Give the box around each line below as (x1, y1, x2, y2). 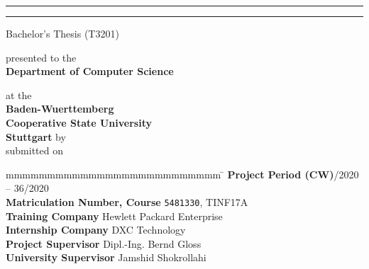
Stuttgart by (6, 129, 66, 144)
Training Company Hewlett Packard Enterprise (6, 208, 223, 223)
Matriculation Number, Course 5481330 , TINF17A (6, 194, 248, 209)
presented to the (6, 50, 77, 64)
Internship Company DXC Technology (6, 222, 186, 237)
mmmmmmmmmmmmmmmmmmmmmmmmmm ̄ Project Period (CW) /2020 (6, 166, 359, 181)
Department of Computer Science (6, 64, 174, 79)
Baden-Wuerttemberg (6, 101, 114, 116)
